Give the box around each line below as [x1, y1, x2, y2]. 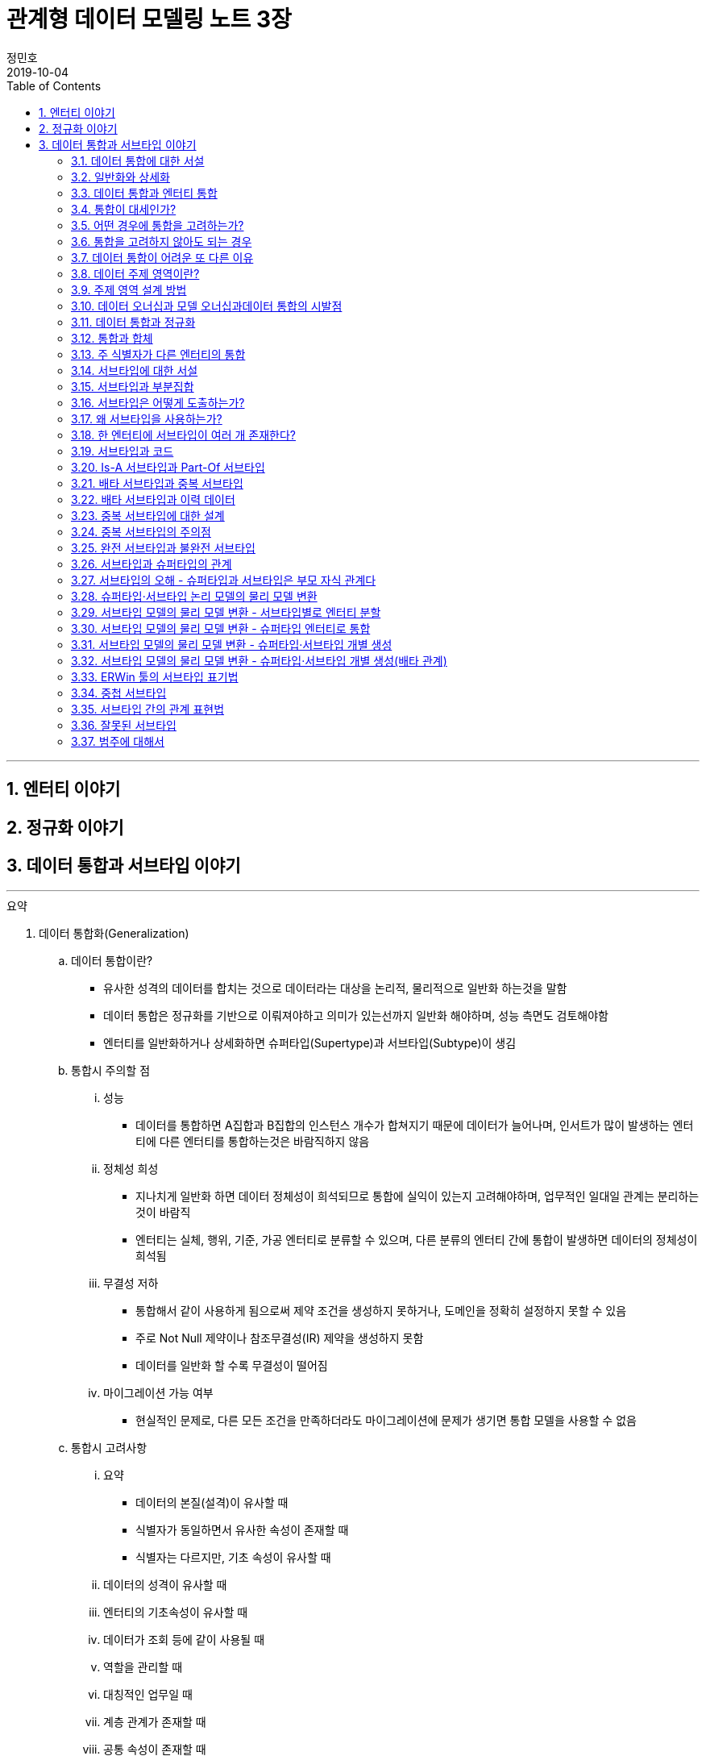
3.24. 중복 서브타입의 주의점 [71, 524, 211, 539]
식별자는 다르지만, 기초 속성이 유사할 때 [135, 1550, 331, 1565]
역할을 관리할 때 [103, 1660, 183, 1675]
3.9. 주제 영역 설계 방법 [71, 282, 187, 297]
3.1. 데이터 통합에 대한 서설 [71, 153, 205, 168]
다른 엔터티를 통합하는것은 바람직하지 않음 [159, 1134, 370, 1149]
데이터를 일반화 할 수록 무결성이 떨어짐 [135, 1359, 328, 1373]
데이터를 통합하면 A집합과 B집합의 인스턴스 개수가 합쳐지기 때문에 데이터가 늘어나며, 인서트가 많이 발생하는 [135, 1118, 670, 1133]
